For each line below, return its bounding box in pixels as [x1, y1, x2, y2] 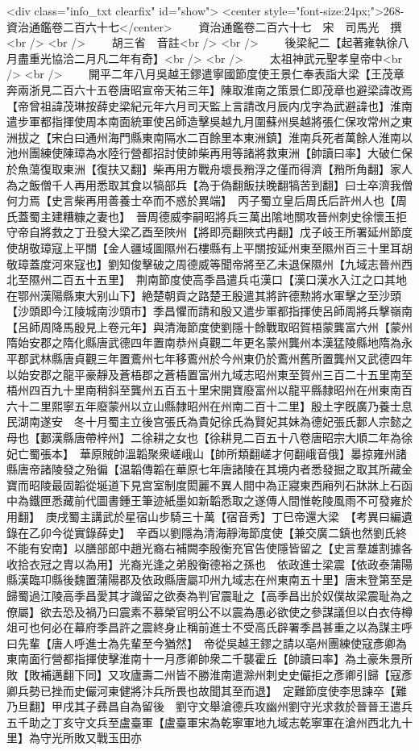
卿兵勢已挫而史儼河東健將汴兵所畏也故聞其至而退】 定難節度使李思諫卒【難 [6, 682, 407, 699]
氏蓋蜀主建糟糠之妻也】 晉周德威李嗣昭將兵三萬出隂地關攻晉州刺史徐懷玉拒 [6, 207, 407, 224]
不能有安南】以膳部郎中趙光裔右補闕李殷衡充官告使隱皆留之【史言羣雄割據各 [6, 540, 413, 557]
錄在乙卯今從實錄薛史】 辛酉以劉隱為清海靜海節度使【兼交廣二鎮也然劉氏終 [6, 524, 407, 540]
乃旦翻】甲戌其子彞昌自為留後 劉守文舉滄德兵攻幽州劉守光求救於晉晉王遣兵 [6, 698, 413, 715]
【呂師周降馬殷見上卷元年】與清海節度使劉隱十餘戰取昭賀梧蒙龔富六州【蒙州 [6, 318, 413, 335]
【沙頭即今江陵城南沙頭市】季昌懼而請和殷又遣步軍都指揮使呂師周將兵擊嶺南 [6, 302, 413, 319]
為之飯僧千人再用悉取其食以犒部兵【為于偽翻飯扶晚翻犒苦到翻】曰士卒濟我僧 [6, 176, 413, 193]
